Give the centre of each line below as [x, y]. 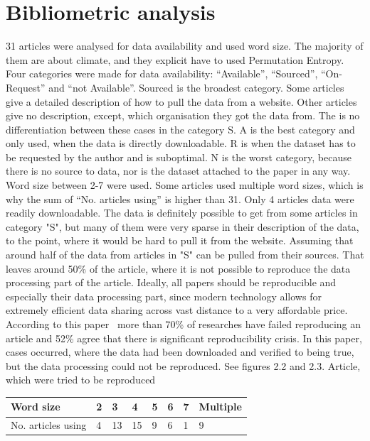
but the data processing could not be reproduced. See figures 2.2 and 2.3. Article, [183, 365]
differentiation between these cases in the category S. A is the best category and [180, 129]
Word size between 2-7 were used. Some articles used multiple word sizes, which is [185, 185]
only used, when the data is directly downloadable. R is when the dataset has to [181, 143]
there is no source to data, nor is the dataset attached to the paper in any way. [178, 171]
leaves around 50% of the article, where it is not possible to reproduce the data [178, 268]
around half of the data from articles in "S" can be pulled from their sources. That [185, 255]
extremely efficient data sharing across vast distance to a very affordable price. [177, 310]
